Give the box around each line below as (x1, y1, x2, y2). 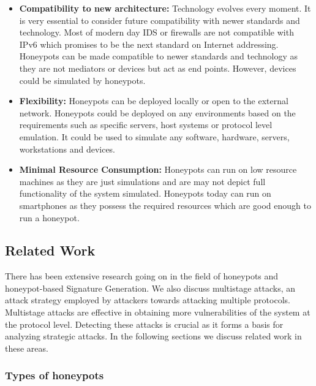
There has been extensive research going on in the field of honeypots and (5, 270, 279, 282)
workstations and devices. (19, 142, 116, 155)
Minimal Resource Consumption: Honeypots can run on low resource (19, 163, 297, 176)
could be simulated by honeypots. (19, 74, 146, 86)
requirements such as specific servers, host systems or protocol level (19, 118, 273, 131)
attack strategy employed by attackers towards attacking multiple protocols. (5, 293, 290, 306)
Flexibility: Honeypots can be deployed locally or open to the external (19, 94, 288, 107)
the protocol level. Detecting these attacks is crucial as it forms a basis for (5, 317, 284, 330)
